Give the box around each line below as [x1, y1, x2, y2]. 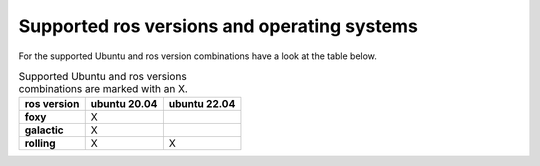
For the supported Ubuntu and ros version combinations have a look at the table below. [18, 50, 377, 62]
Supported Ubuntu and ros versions [18, 70, 187, 84]
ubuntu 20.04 [90, 97, 158, 111]
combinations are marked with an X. [18, 82, 189, 96]
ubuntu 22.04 [168, 97, 236, 111]
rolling [24, 136, 56, 150]
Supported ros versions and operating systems [18, 15, 419, 37]
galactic [24, 123, 64, 137]
